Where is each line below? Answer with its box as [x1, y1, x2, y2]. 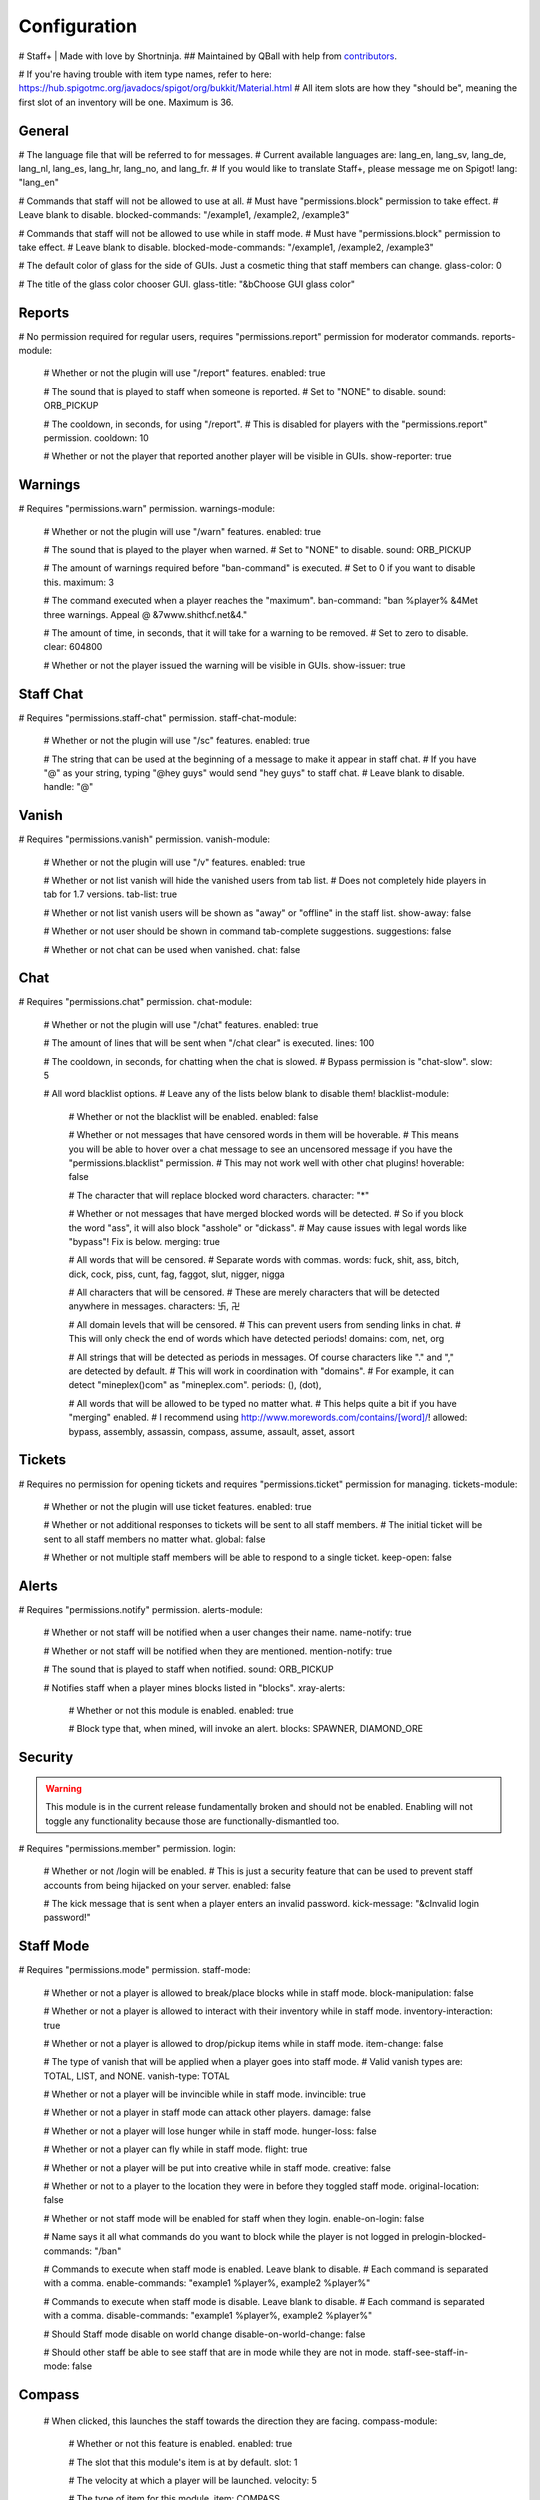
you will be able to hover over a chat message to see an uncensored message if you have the [68, 1143, 453, 1155]
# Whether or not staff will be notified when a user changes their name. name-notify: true [43, 1626, 412, 1639]
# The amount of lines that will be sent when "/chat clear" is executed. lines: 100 [43, 1037, 375, 1049]
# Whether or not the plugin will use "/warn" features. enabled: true [43, 525, 322, 537]
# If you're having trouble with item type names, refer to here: [18, 68, 272, 80]
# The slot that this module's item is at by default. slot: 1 [68, 2456, 298, 2468]
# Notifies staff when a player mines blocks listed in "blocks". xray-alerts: [43, 1681, 345, 1694]
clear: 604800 [43, 641, 103, 653]
